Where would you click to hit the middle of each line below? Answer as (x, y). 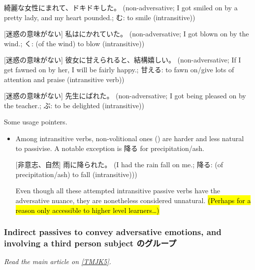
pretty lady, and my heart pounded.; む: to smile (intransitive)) (100, 17)
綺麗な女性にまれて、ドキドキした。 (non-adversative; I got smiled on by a (121, 7)
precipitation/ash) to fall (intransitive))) (76, 174)
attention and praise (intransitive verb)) (64, 79)
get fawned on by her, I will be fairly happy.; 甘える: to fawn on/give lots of (119, 69)
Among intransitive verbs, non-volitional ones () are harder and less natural (130, 138)
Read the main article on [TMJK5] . (58, 261)
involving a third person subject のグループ (90, 243)
